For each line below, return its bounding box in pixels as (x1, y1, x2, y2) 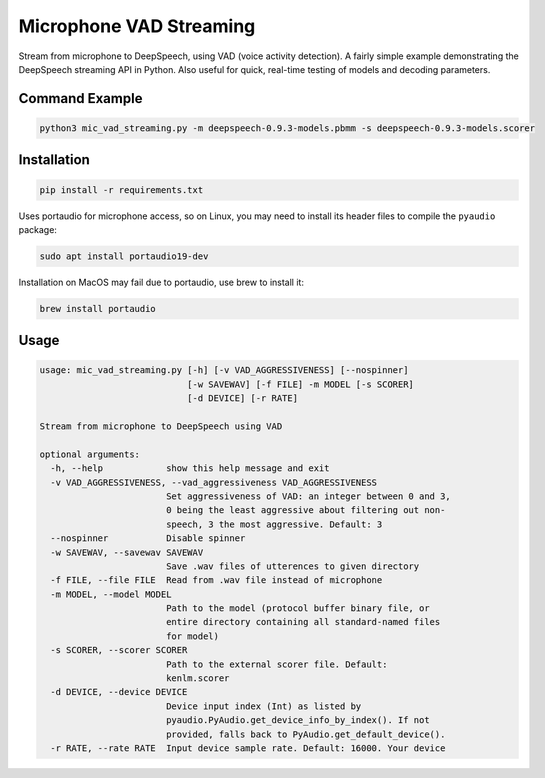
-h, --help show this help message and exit (50, 463, 330, 474)
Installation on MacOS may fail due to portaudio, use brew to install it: (18, 276, 305, 288)
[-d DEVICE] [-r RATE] (186, 393, 299, 404)
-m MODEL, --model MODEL (50, 588, 172, 600)
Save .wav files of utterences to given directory (165, 560, 420, 572)
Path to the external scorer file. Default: (165, 658, 388, 670)
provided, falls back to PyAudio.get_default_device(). (165, 728, 446, 740)
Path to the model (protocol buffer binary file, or (165, 603, 430, 614)
